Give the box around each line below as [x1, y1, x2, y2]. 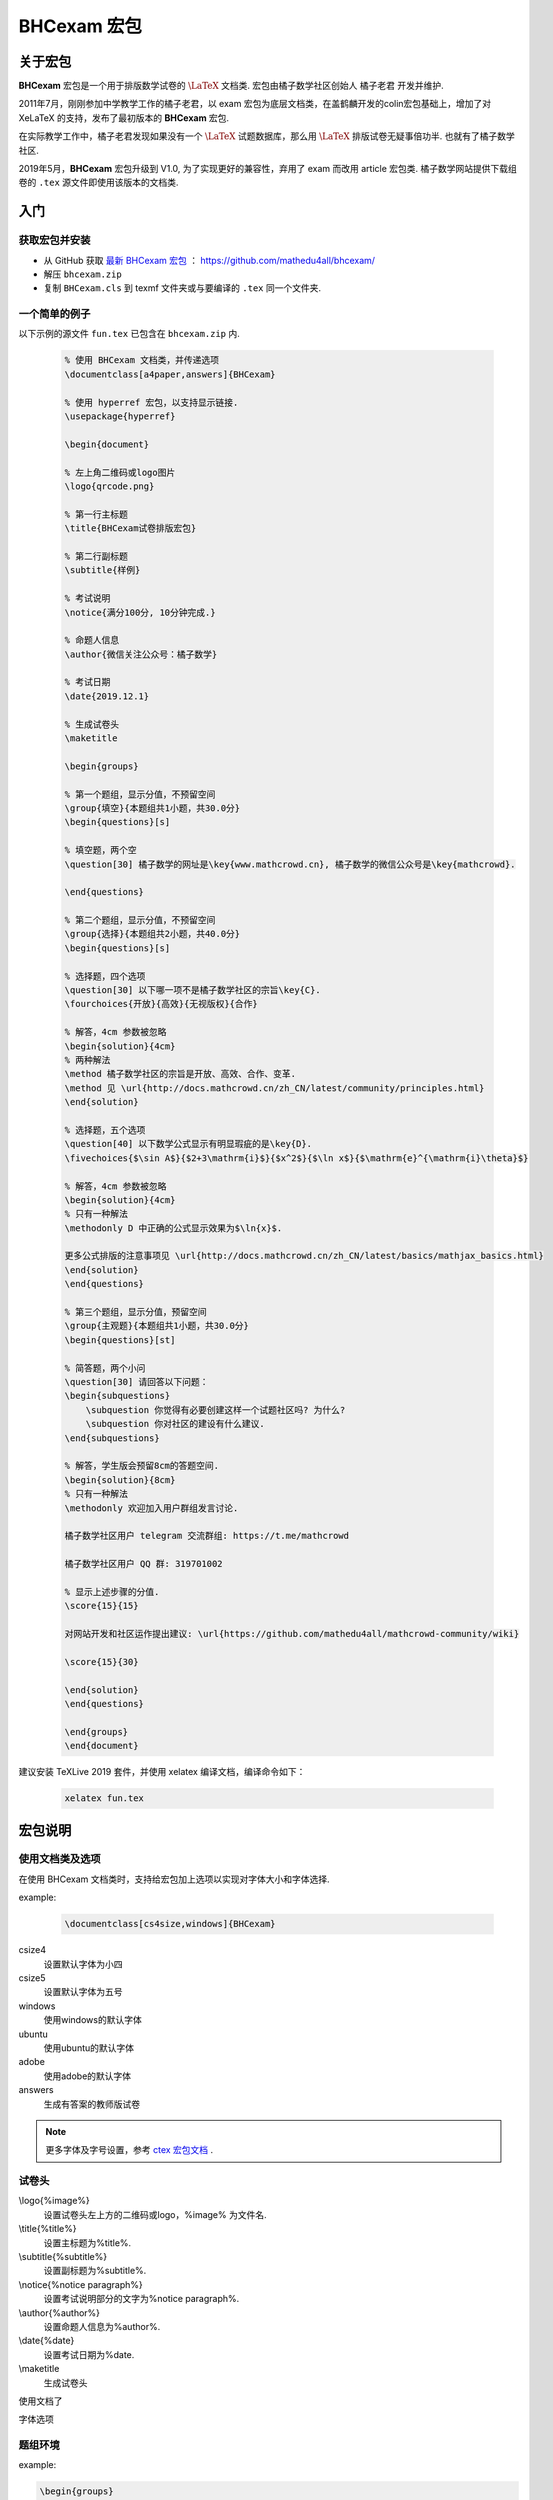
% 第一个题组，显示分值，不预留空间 [64, 788, 216, 800]
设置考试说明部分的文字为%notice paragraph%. [43, 2293, 240, 2305]
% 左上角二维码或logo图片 [64, 466, 176, 478]
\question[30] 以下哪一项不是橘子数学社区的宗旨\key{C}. [64, 985, 322, 996]
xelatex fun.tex [64, 1793, 145, 1804]
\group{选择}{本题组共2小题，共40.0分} [64, 928, 241, 940]
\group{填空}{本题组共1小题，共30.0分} [64, 802, 241, 814]
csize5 [18, 1972, 46, 1984]
